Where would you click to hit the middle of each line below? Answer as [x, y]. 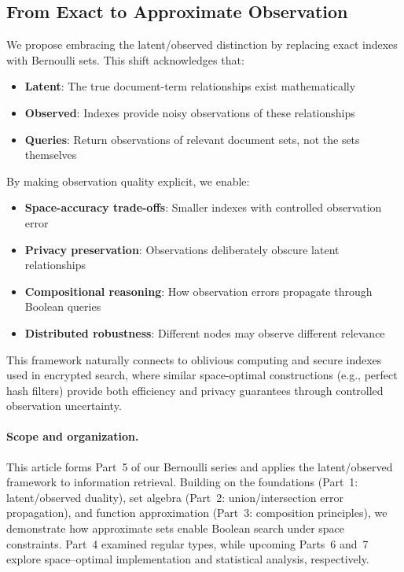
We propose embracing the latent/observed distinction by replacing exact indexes [202, 44]
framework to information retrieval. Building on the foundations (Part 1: [182, 482]
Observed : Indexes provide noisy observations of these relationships [190, 112]
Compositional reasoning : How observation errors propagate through [198, 291]
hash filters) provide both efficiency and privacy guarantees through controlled [195, 390]
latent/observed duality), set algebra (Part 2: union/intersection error [175, 497]
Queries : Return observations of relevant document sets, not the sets [192, 139]
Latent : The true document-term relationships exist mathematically [190, 86]
